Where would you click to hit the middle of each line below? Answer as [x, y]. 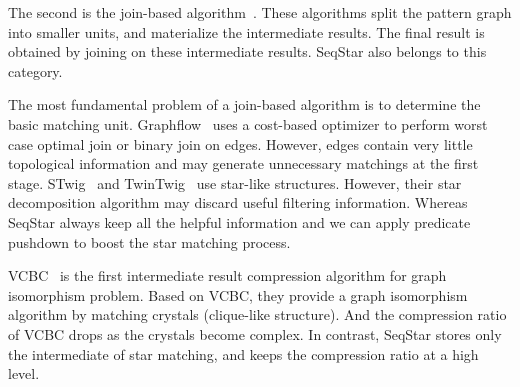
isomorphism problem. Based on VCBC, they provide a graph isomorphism [238, 294]
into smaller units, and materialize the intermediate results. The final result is [246, 31]
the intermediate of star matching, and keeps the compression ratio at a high [243, 353]
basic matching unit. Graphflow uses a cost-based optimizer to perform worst [248, 123]
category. [35, 70]
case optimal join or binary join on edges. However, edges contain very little [240, 143]
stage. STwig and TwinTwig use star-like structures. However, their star [235, 182]
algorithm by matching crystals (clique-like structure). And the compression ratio [257, 314]
